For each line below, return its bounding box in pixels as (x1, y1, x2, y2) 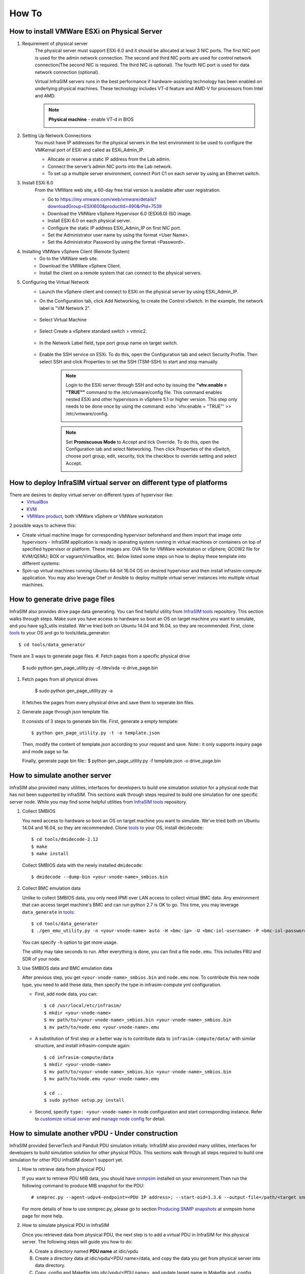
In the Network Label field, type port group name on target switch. (39, 339, 178, 346)
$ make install (31, 851, 69, 857)
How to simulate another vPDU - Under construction (9, 1129, 178, 1137)
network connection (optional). (35, 69, 100, 75)
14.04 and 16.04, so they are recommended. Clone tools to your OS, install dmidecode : (22, 825, 204, 831)
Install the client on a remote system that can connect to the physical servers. (39, 270, 202, 276)
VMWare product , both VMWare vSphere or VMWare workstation (26, 513, 163, 519)
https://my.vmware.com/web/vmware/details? (60, 196, 157, 202)
